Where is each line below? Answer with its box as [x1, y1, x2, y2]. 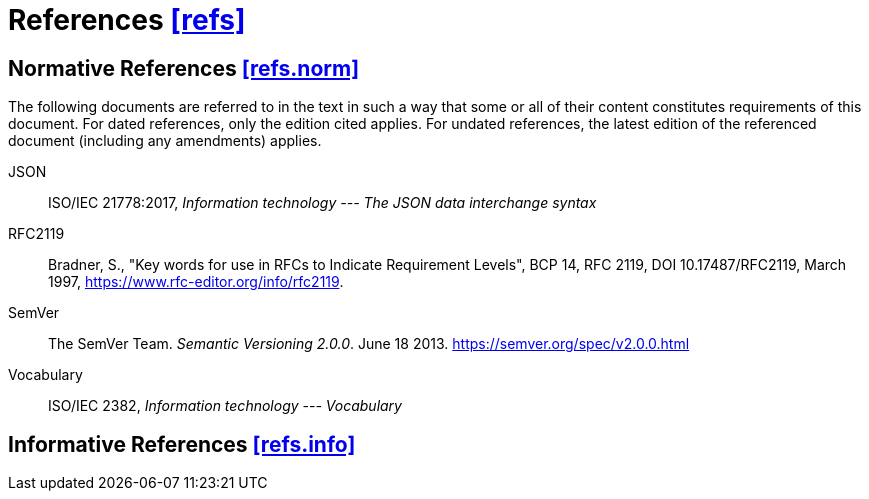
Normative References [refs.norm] [8, 55, 360, 81]
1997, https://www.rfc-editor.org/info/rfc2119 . [48, 273, 344, 291]
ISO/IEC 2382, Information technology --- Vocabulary [48, 397, 402, 415]
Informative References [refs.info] [8, 431, 356, 457]
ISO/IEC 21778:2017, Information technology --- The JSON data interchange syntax [48, 194, 597, 212]
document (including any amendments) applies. [8, 132, 322, 150]
